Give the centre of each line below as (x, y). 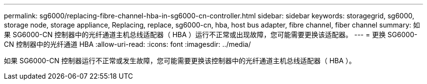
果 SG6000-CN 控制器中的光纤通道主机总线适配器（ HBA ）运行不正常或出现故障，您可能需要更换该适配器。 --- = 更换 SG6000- (211, 35)
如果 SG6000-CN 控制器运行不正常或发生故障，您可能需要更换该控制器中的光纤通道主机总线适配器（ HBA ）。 (180, 61)
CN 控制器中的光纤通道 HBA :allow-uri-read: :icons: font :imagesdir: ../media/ (127, 44)
